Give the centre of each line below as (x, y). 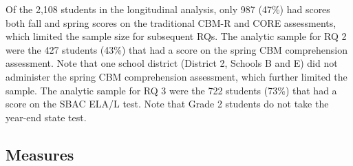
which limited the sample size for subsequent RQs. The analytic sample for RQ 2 (176, 36)
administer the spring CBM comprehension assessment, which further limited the (176, 76)
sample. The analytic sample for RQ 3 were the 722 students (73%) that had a (171, 90)
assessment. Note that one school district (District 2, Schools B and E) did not (172, 63)
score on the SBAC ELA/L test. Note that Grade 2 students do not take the (167, 104)
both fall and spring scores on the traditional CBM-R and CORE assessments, (171, 22)
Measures (40, 154)
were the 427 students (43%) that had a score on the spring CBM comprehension (176, 49)
